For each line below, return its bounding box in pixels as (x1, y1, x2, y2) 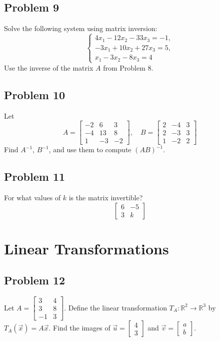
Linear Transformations (4, 238, 169, 258)
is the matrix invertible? (68, 192, 143, 203)
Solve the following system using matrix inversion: (4, 23, 157, 34)
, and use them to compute (48, 144, 131, 155)
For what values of (4, 192, 61, 203)
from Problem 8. (103, 62, 153, 73)
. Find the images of (48, 322, 110, 333)
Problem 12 (4, 272, 65, 288)
